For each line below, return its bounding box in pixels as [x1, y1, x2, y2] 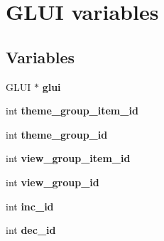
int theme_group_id [6, 127, 108, 141]
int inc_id [6, 198, 54, 213]
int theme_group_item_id [6, 103, 138, 118]
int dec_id [6, 223, 56, 237]
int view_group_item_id [6, 151, 131, 166]
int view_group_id [6, 174, 99, 189]
